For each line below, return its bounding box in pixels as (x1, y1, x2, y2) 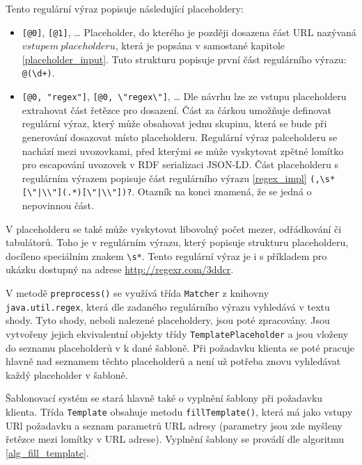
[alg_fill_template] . (6, 445, 89, 459)
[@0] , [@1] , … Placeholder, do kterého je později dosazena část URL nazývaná (22, 24, 356, 39)
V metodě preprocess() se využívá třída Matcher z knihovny (6, 286, 269, 300)
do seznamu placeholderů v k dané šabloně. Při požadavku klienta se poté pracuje (6, 340, 355, 354)
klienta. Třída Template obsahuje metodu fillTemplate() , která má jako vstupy (6, 405, 353, 418)
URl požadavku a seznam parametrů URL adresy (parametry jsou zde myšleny (6, 418, 343, 432)
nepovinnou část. (22, 198, 94, 213)
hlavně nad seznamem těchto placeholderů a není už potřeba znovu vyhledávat (6, 354, 341, 368)
